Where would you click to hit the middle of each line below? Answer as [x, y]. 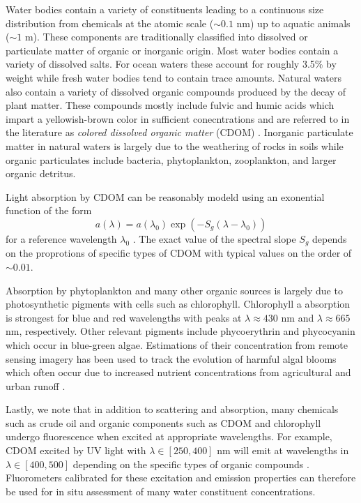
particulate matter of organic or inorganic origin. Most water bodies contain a [172, 50]
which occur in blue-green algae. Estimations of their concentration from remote [177, 344]
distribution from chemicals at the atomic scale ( [110, 23]
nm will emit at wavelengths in [283, 450]
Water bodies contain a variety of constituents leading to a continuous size [165, 9]
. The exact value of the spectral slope [214, 238]
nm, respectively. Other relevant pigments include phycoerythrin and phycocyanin [180, 331]
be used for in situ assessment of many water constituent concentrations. [161, 491]
